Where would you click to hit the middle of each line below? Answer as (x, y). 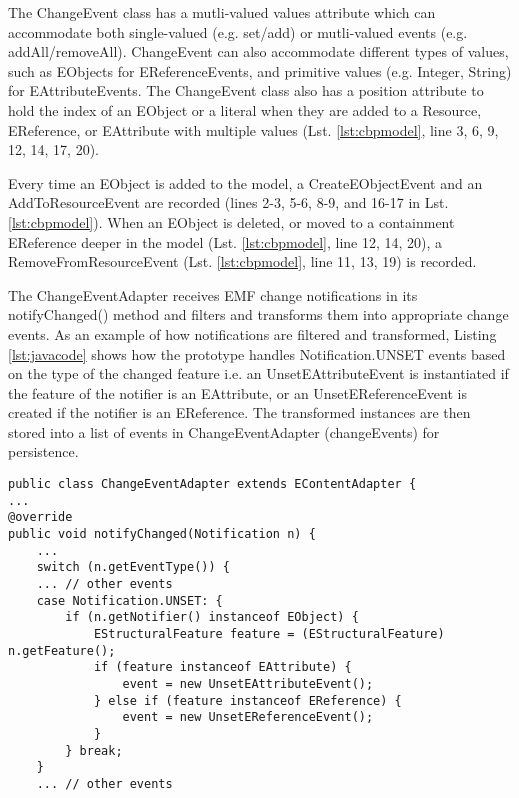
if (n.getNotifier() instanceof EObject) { (212, 617)
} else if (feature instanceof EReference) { (247, 700)
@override (40, 517)
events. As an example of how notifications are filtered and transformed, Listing (252, 333)
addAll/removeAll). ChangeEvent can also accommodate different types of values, (258, 51)
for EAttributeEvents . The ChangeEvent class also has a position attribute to (246, 90)
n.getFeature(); (62, 650)
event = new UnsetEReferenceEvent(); (248, 717)
